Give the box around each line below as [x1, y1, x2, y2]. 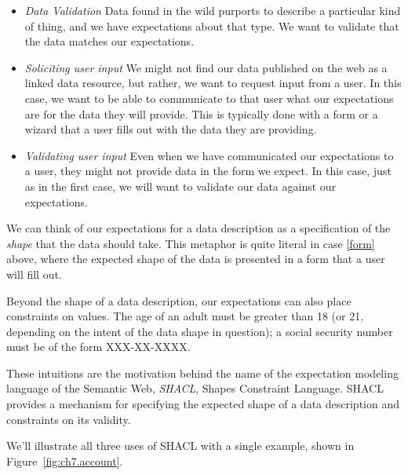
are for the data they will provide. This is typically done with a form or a [24, 105, 378, 122]
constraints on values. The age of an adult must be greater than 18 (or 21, [6, 308, 364, 324]
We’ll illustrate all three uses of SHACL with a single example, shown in [6, 437, 355, 454]
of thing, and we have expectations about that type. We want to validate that [24, 17, 399, 34]
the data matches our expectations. [24, 33, 195, 49]
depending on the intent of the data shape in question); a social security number [6, 323, 393, 339]
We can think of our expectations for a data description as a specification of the [6, 220, 391, 236]
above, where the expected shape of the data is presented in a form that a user [6, 250, 385, 267]
